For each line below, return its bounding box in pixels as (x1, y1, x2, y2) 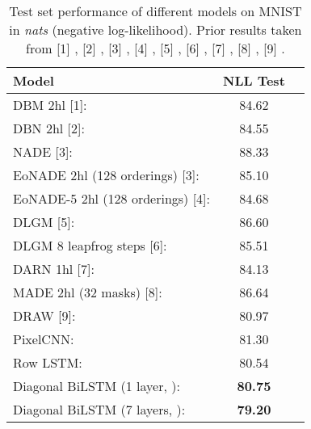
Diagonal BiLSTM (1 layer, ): (13, 376, 180, 395)
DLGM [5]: (13, 212, 75, 231)
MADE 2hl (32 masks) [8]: (13, 283, 162, 301)
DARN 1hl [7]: (13, 259, 95, 278)
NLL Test (223, 71, 285, 90)
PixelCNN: (13, 330, 74, 348)
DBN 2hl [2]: (13, 119, 85, 137)
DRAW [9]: (13, 306, 76, 325)
